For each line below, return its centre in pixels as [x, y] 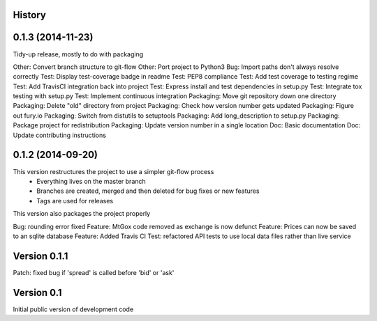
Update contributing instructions [59, 135]
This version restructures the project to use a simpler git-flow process [113, 171]
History [30, 15]
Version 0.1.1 [40, 256]
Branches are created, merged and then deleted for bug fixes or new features [148, 191]
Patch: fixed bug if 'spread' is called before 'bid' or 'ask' [94, 272]
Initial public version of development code [73, 309]
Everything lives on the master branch [91, 181]
